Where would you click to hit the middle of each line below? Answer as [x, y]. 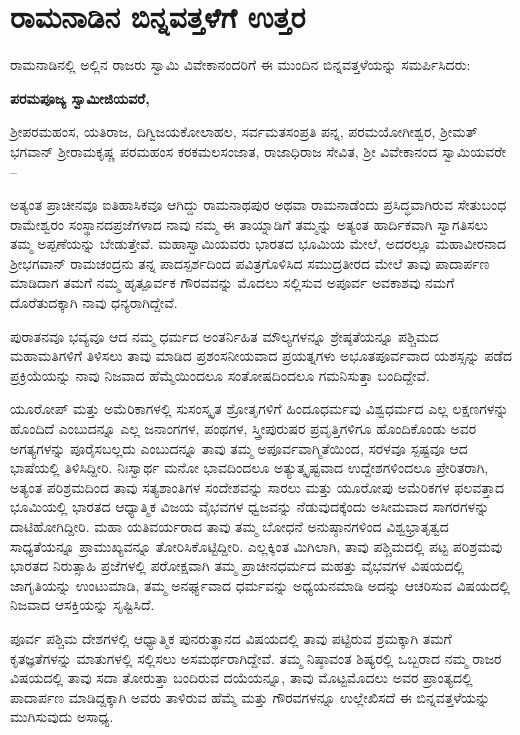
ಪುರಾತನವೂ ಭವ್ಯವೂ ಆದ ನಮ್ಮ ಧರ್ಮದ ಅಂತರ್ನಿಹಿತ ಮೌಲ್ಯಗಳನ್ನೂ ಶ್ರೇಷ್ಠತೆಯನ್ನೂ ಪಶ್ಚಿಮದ [224, 335]
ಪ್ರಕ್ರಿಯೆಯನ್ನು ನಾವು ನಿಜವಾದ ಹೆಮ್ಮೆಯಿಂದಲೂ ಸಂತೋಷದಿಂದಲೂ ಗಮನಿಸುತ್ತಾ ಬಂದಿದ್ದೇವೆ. [220, 374]
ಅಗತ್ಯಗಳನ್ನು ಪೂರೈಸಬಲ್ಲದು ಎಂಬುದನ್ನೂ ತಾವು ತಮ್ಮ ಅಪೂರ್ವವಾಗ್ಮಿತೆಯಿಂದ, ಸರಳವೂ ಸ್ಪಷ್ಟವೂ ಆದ [239, 447]
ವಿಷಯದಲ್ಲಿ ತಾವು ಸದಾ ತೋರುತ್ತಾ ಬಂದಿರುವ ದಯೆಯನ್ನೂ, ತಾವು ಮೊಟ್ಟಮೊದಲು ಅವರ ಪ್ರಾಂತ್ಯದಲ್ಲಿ [241, 677]
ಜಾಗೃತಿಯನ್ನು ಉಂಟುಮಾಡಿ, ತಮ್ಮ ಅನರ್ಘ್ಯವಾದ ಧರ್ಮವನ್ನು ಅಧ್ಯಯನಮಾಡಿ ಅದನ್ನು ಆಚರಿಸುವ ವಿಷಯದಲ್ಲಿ [260, 584]
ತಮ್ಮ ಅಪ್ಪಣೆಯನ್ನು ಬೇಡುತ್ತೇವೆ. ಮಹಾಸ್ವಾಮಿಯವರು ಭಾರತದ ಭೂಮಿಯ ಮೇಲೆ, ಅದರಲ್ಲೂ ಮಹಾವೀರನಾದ [258, 243]
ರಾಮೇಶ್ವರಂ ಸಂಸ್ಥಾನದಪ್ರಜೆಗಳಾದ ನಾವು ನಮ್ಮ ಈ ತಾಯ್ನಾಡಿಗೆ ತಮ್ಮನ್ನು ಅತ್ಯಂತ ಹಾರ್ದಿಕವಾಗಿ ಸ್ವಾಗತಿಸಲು [249, 223]
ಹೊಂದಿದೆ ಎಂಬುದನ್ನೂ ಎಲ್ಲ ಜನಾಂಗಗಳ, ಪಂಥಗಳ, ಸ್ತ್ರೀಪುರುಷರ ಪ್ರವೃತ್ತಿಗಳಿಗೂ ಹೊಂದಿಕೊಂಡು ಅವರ [243, 428]
